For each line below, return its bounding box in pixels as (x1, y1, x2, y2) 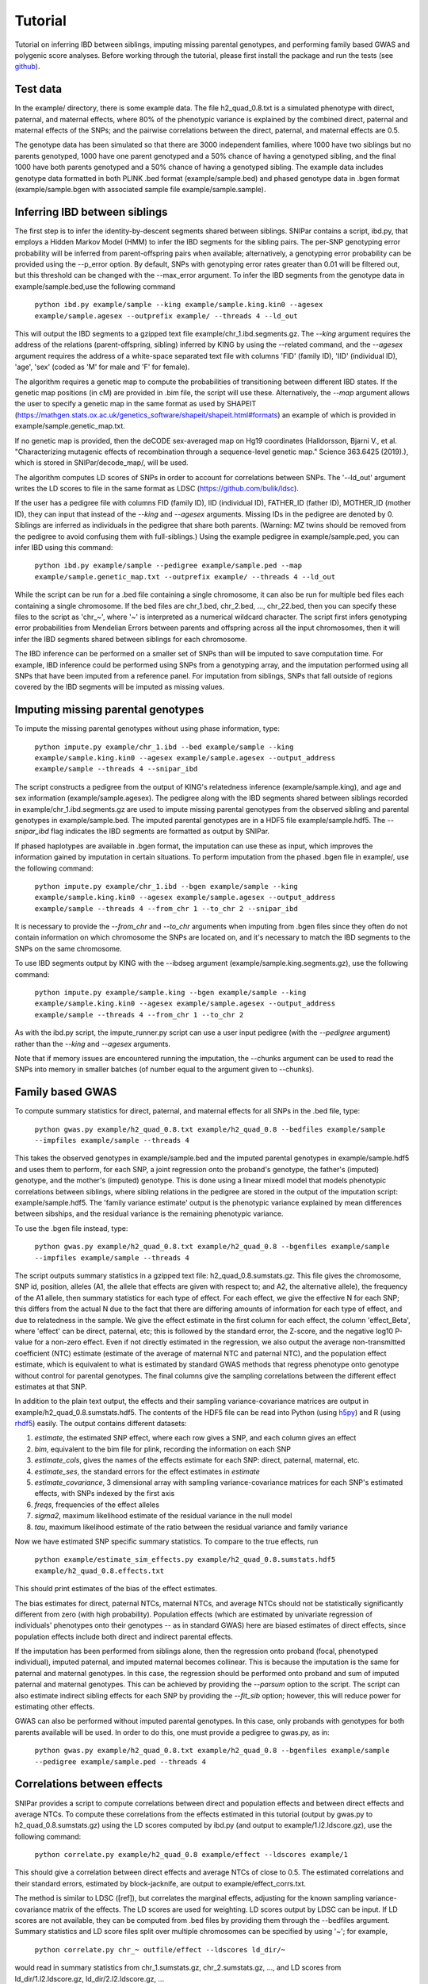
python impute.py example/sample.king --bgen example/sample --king (34, 988, 307, 998)
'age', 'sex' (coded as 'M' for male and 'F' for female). (14, 362, 190, 372)
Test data (14, 83, 63, 96)
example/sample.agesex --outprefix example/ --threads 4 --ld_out (34, 311, 299, 321)
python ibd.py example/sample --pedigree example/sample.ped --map (34, 561, 303, 571)
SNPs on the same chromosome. (14, 944, 122, 953)
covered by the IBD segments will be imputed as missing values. (14, 682, 225, 692)
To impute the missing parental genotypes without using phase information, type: (14, 724, 281, 733)
